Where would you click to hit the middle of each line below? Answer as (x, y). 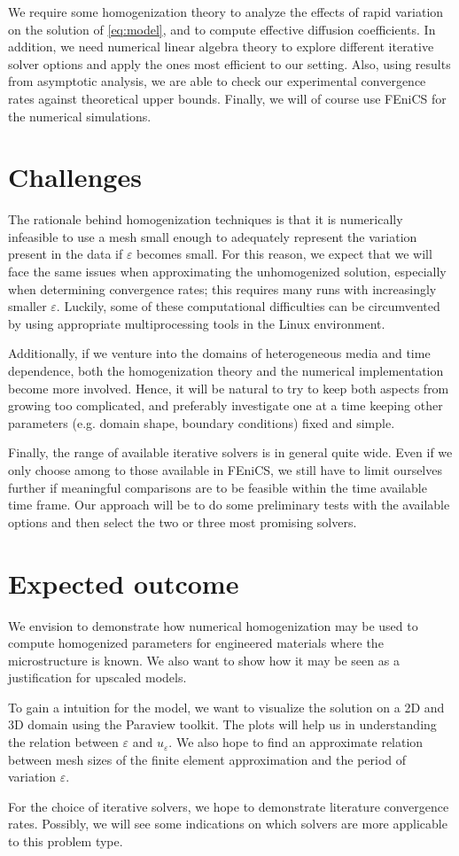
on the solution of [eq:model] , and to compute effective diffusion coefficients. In (222, 29)
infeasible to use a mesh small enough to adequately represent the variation (213, 236)
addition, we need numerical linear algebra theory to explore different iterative (221, 47)
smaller (27, 306)
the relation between (63, 742)
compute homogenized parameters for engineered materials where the (196, 643)
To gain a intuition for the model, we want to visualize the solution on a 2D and (226, 707)
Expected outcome (124, 583)
